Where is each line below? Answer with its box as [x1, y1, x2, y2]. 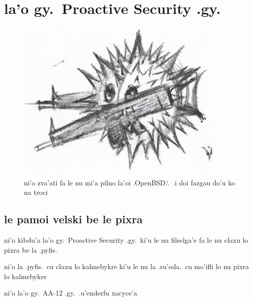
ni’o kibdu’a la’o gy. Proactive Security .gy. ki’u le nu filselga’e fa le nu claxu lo [4, 234, 249, 245]
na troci [24, 187, 48, 197]
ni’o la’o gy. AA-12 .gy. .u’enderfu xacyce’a [4, 288, 137, 298]
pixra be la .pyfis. [4, 244, 57, 255]
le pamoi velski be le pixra [4, 211, 143, 227]
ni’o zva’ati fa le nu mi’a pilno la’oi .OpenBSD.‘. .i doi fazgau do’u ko [24, 177, 235, 187]
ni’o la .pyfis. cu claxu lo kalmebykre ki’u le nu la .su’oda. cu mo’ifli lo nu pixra [4, 261, 249, 272]
